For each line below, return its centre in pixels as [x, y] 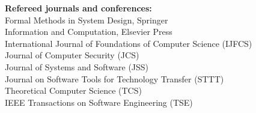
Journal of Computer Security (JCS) [72, 55]
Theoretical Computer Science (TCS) [73, 90]
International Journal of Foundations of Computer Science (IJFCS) [129, 43]
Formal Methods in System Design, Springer [87, 20]
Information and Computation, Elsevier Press [89, 32]
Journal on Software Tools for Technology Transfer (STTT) [114, 78]
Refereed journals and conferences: [78, 8]
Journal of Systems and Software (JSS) [77, 66]
